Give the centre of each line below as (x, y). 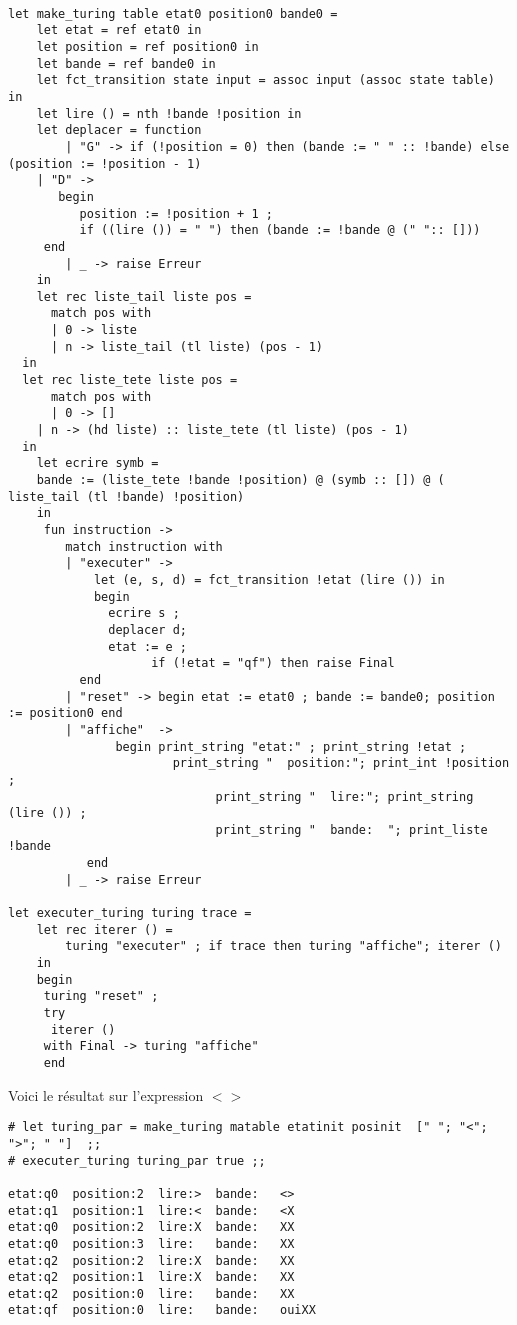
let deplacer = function (119, 130)
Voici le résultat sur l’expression (106, 1094)
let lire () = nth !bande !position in (169, 113)
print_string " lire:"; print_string (344, 796)
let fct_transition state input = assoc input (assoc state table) (265, 80)
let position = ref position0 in (147, 46)
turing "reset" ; (101, 996)
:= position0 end (65, 713)
